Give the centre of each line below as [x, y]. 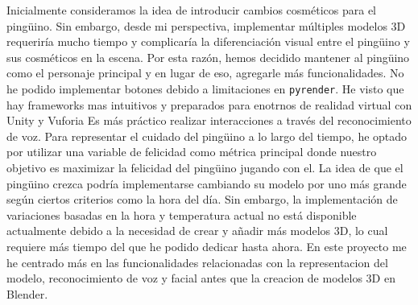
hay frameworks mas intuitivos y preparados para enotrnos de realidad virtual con [209, 104]
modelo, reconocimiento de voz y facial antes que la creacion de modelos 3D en [201, 278]
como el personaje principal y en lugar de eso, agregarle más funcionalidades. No [205, 73]
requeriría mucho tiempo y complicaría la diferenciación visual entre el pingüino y [208, 41]
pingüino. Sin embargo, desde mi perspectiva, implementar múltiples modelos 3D [206, 25]
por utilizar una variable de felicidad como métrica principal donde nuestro [192, 152]
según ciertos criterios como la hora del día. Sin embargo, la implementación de [202, 199]
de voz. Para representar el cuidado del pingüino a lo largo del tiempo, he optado [207, 136]
